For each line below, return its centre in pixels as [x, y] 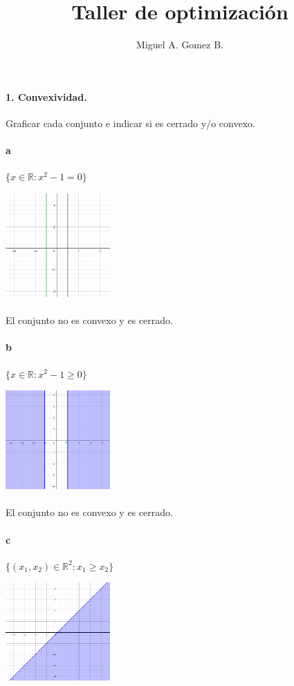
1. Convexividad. [46, 96]
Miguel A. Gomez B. [180, 45]
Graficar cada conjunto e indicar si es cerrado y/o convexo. [130, 123]
